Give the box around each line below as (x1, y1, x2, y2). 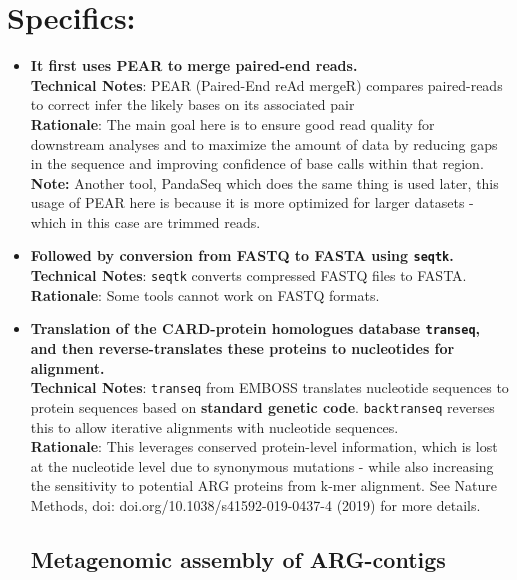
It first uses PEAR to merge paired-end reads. (30, 55, 358, 76)
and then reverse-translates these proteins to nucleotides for (30, 338, 455, 359)
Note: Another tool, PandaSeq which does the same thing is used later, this (30, 172, 499, 193)
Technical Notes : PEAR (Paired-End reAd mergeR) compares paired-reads (30, 74, 503, 95)
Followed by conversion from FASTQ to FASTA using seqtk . (30, 245, 454, 266)
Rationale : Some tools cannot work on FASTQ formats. (30, 284, 380, 305)
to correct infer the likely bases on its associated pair (30, 94, 355, 115)
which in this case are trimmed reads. (30, 211, 261, 232)
